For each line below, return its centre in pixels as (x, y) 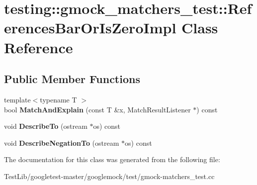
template (17, 99)
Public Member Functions (72, 79)
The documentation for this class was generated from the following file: (112, 159)
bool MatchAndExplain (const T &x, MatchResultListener (97, 109)
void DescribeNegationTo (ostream (62, 142)
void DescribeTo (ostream (46, 126)
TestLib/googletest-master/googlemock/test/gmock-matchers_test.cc (109, 176)
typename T (58, 99)
